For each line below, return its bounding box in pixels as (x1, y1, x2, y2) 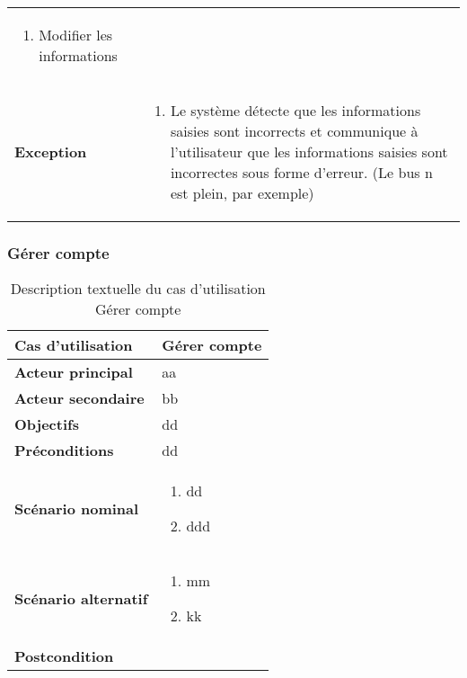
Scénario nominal (14, 497, 139, 519)
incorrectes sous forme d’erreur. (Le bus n (170, 162, 433, 183)
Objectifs (14, 414, 79, 435)
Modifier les (39, 24, 113, 45)
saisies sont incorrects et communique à (170, 120, 419, 141)
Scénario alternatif (14, 587, 148, 609)
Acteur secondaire (14, 388, 145, 409)
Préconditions (14, 440, 114, 461)
